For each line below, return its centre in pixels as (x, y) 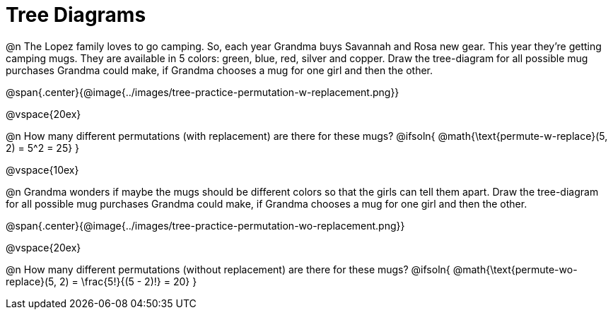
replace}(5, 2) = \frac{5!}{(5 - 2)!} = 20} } (101, 281)
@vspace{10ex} (42, 170)
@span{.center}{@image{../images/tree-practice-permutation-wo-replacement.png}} (205, 225)
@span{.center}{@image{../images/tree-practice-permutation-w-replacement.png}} (203, 92)
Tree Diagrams (76, 15)
